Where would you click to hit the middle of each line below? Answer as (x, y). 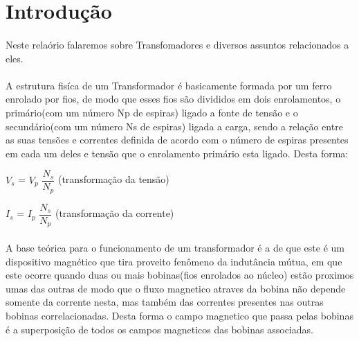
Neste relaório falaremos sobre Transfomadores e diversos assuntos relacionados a (177, 44)
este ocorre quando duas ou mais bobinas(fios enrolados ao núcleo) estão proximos (180, 275)
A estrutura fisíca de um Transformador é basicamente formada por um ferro (169, 85)
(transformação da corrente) (114, 213)
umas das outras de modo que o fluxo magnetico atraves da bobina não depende (176, 288)
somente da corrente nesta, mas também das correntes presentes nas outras (165, 302)
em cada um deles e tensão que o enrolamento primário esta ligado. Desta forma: (177, 153)
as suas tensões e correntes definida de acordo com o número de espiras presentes (177, 140)
